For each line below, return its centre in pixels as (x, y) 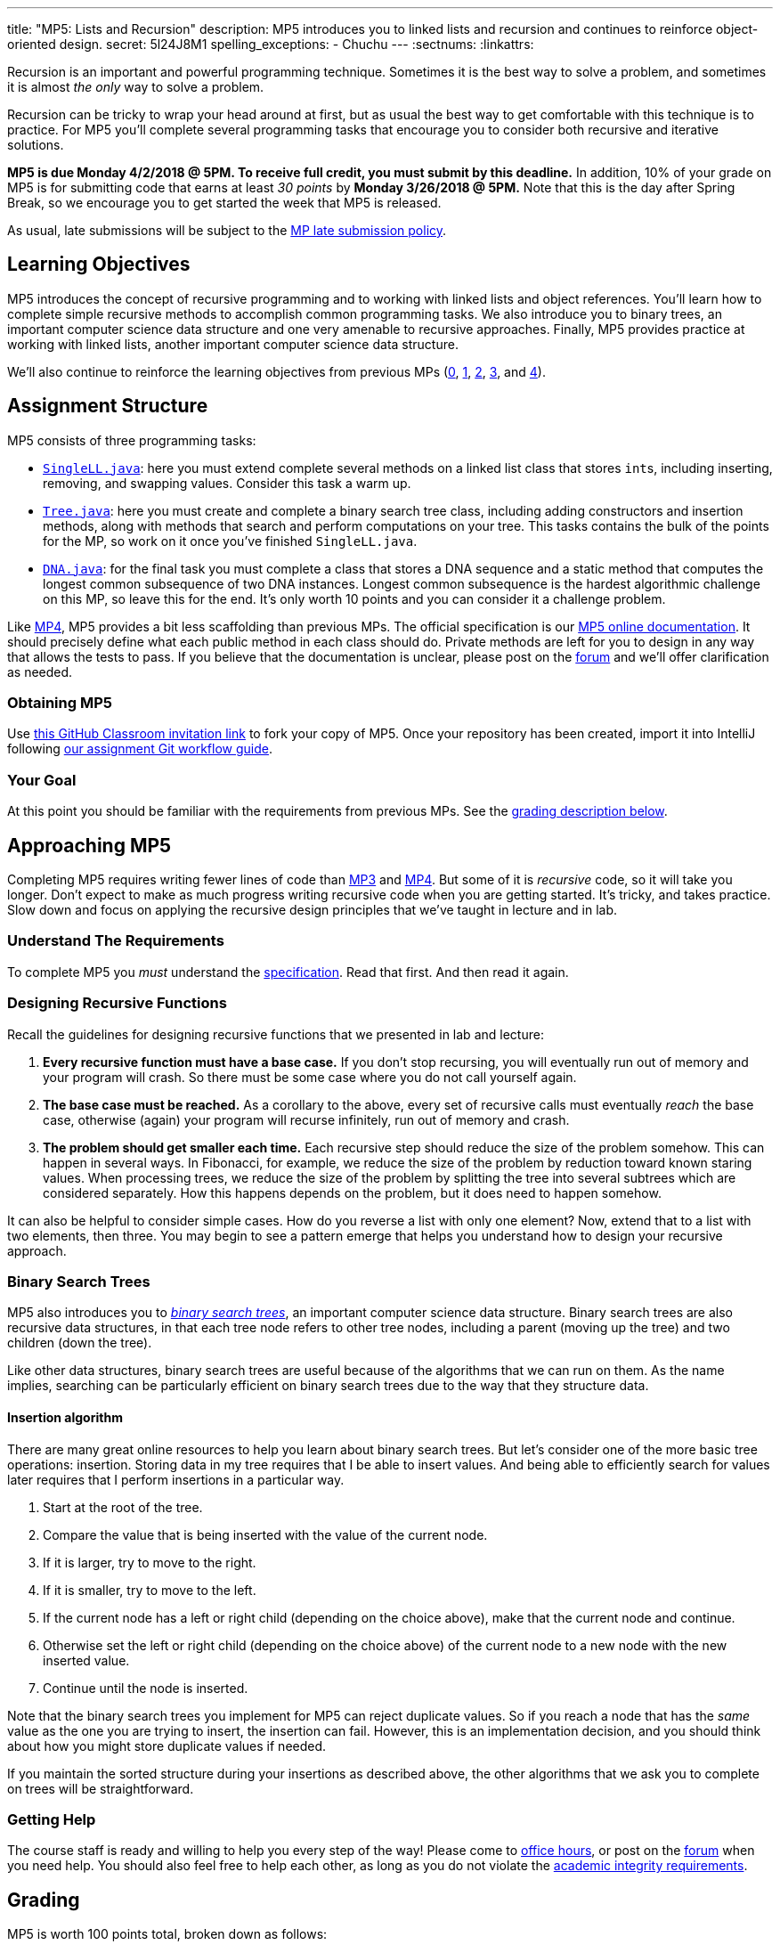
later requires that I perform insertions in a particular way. (176, 1479)
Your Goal (42, 780)
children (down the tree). (80, 1343)
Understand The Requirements (116, 941)
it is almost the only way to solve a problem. (136, 87)
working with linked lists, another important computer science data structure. (233, 344)
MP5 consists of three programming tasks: (132, 440)
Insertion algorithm (65, 1417)
